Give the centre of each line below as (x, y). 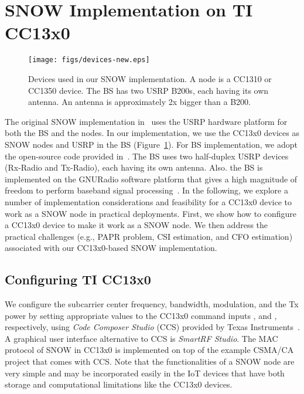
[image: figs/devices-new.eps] (89, 60)
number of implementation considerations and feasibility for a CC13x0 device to (148, 201)
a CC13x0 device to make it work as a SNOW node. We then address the (136, 225)
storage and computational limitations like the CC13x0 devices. (119, 384)
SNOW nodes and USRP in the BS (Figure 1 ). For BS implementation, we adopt (151, 144)
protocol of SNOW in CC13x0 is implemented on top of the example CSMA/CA (149, 350)
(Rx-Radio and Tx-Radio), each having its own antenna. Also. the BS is (134, 167)
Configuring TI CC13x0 (78, 279)
